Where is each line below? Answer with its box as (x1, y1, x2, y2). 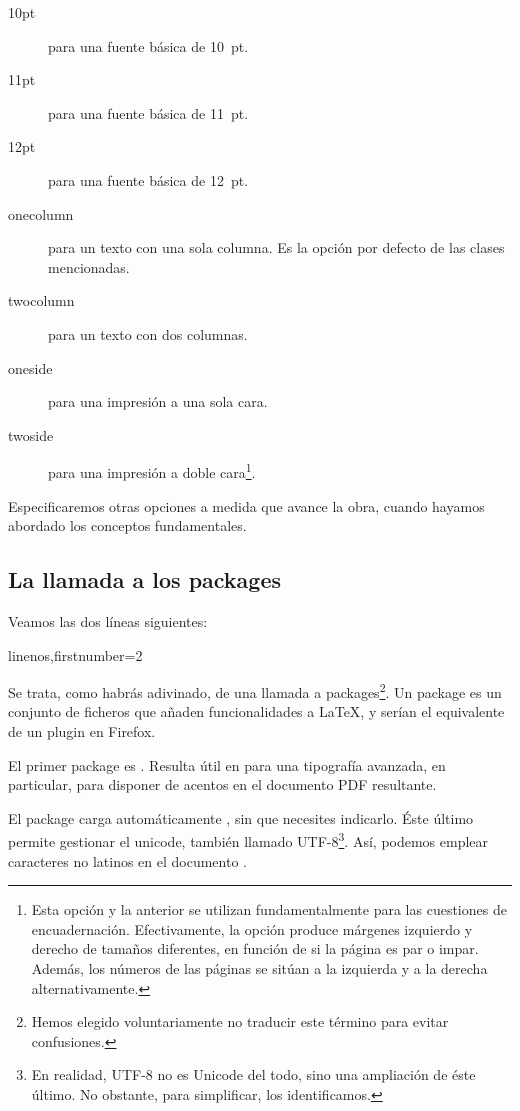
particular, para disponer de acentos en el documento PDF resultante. (8, 774, 437, 795)
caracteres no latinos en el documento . (8, 850, 247, 871)
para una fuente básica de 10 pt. (48, 35, 249, 56)
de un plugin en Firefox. (8, 720, 156, 741)
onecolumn (8, 203, 74, 224)
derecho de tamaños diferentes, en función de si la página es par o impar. (31, 938, 479, 959)
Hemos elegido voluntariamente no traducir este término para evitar (31, 1011, 449, 1032)
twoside (8, 424, 54, 445)
